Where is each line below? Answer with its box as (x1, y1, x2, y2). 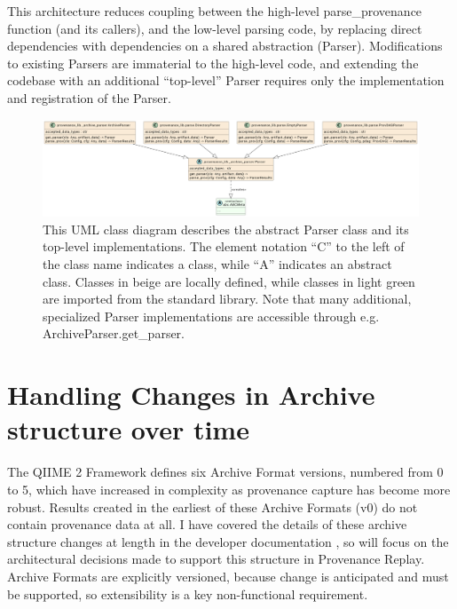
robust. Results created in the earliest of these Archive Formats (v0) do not (7, 497, 418, 516)
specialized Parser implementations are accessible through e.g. (43, 306, 380, 325)
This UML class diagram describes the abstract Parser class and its (43, 219, 409, 238)
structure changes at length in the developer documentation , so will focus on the (7, 532, 449, 550)
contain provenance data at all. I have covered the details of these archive (7, 515, 407, 534)
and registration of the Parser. (7, 88, 171, 107)
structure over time (7, 411, 249, 447)
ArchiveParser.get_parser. (43, 324, 185, 343)
